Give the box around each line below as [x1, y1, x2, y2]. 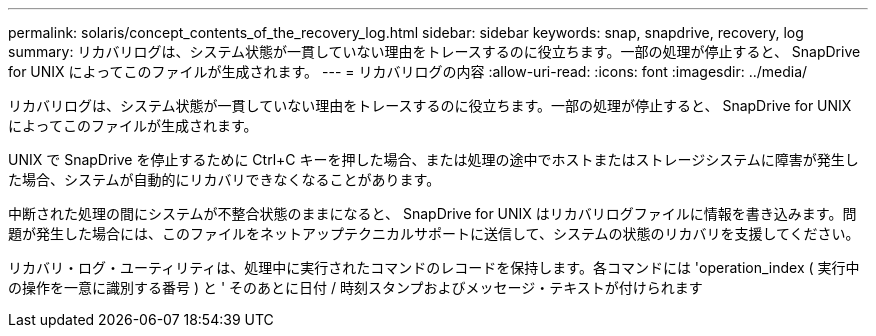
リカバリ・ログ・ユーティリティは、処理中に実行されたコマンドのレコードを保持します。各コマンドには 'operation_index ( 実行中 [8, 259, 860, 276]
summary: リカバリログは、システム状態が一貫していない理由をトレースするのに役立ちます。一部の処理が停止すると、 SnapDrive [8, 43, 861, 60]
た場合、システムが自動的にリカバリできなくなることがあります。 [8, 171, 441, 188]
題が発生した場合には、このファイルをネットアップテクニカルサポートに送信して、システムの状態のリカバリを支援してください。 [8, 225, 860, 242]
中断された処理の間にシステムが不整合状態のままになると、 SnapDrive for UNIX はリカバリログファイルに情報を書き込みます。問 [8, 205, 857, 222]
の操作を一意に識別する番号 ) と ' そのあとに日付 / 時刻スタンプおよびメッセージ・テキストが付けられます [8, 279, 703, 296]
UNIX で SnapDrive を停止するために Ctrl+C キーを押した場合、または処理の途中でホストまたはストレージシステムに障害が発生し [8, 151, 859, 168]
